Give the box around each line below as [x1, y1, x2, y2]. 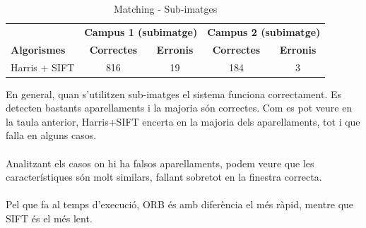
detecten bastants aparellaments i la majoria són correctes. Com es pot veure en [6, 100, 353, 115]
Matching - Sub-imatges [114, 1, 218, 16]
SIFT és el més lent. [6, 210, 93, 225]
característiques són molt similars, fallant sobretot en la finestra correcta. [6, 169, 322, 184]
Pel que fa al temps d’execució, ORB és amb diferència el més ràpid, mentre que [6, 197, 354, 212]
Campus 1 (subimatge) [84, 24, 198, 39]
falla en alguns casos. [6, 128, 97, 143]
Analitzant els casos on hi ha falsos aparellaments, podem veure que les [6, 155, 314, 170]
